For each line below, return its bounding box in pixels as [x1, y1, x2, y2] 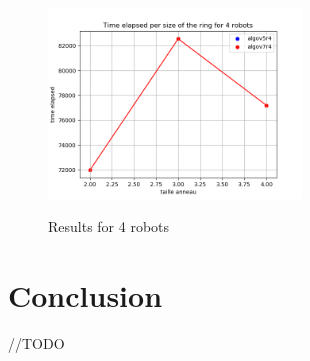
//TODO [8, 333, 65, 354]
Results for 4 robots [48, 216, 170, 237]
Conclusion [8, 275, 163, 316]
